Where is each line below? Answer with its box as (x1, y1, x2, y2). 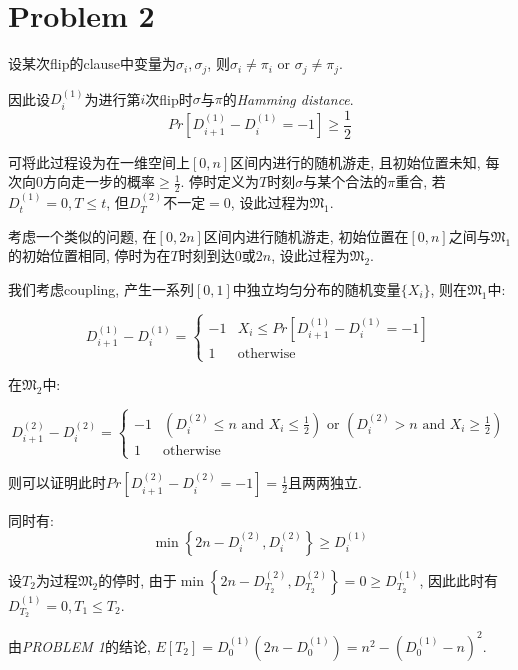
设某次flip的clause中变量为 (8, 53, 177, 74)
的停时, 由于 (98, 569, 177, 590)
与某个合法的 (303, 171, 388, 192)
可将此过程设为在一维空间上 (8, 151, 190, 172)
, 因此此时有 (419, 569, 499, 590)
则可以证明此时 (8, 472, 106, 493)
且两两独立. (288, 472, 362, 493)
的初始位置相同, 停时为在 (8, 245, 171, 266)
